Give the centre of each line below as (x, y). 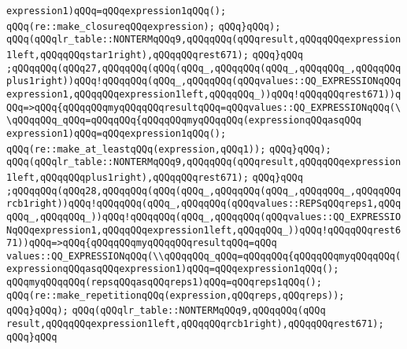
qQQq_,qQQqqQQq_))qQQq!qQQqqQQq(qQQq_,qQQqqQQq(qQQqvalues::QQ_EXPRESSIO (204, 217)
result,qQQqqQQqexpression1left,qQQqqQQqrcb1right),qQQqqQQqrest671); (195, 324)
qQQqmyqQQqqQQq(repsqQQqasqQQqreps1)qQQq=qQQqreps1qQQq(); (164, 283)
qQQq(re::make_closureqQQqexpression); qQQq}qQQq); (144, 26)
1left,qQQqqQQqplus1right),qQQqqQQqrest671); (128, 177)
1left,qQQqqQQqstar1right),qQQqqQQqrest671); (128, 55)
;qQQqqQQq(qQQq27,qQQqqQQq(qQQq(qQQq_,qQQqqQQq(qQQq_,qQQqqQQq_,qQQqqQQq (204, 68)
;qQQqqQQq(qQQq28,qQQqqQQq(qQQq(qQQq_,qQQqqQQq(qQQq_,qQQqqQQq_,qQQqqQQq (204, 191)
